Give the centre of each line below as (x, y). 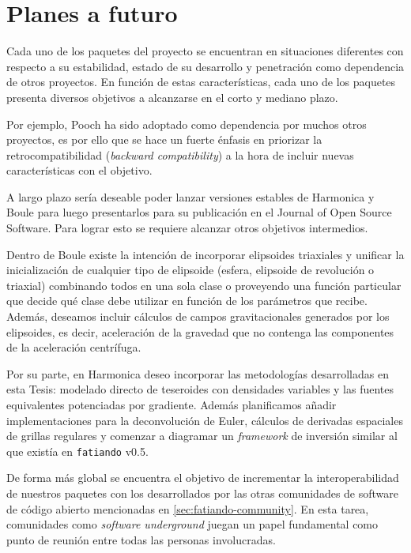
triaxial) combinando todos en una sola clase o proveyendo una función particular (204, 285)
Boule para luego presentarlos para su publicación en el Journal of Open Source (199, 212)
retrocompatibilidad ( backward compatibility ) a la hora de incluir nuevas (180, 154)
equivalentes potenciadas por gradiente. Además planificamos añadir (172, 404)
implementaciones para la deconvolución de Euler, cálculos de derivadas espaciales (205, 420)
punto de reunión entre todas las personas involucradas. (141, 539)
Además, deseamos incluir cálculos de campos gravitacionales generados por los (198, 316)
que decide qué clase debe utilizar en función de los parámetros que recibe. (187, 301)
